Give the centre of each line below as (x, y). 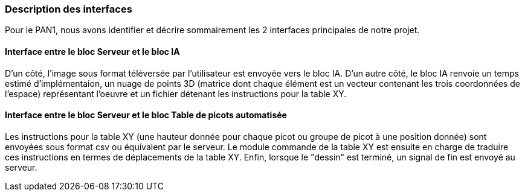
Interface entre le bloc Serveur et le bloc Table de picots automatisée (146, 115)
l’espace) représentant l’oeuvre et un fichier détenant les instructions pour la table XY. (176, 93)
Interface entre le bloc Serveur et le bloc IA (92, 51)
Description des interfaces (69, 9)
